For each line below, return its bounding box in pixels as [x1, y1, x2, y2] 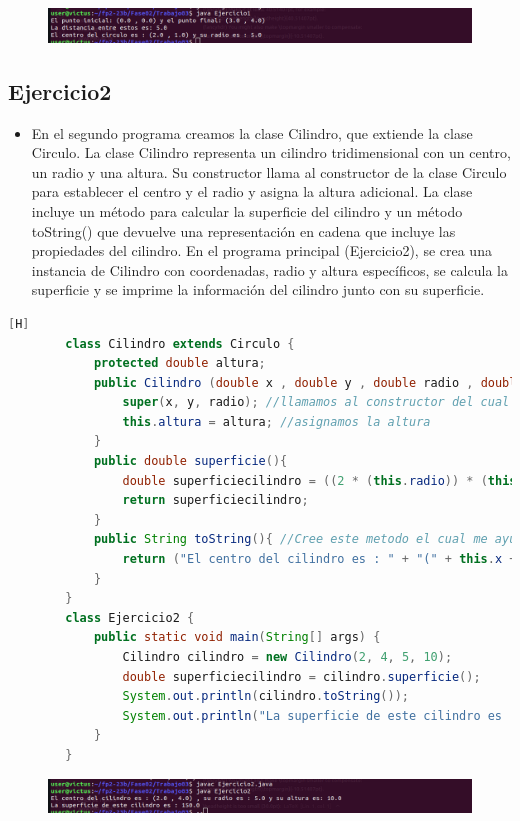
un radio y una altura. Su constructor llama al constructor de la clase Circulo [31, 161, 507, 182]
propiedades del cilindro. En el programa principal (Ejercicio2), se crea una [31, 240, 492, 261]
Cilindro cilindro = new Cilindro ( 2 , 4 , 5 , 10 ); [122, 650, 453, 665]
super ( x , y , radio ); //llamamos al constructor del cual [122, 395, 510, 410]
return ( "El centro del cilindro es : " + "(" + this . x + [122, 552, 517, 567]
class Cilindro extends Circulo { [65, 336, 295, 351]
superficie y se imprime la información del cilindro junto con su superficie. [31, 279, 485, 300]
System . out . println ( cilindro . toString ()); [122, 689, 409, 704]
